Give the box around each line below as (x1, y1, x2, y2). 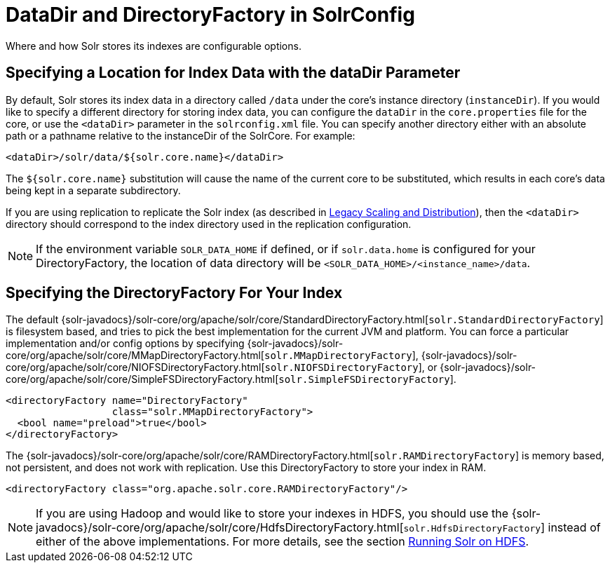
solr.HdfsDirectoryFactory (403, 523, 541, 534)
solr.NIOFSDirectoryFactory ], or (264, 361, 438, 374)
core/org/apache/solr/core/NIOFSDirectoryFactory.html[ (6, 361, 265, 374)
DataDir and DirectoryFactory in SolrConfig (6, 3, 415, 27)
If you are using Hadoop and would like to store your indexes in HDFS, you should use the (36, 506, 509, 521)
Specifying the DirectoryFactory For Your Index (6, 284, 343, 302)
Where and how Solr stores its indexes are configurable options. (6, 39, 301, 52)
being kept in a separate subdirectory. (6, 184, 181, 196)
